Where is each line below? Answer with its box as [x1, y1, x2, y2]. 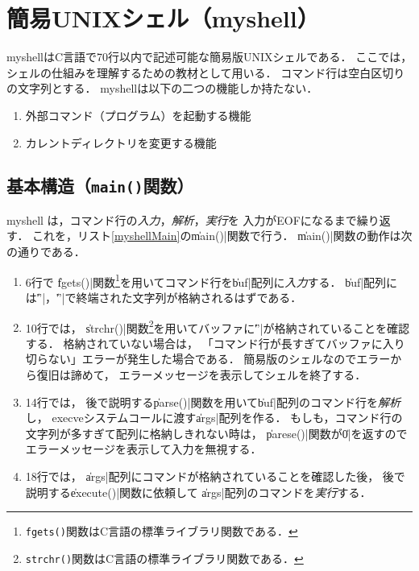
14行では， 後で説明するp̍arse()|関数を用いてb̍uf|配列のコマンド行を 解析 [25, 393, 401, 410]
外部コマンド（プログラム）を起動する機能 [25, 106, 251, 123]
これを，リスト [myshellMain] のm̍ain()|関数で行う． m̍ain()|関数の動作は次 [32, 227, 413, 244]
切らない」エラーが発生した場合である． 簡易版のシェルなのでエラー [25, 350, 391, 367]
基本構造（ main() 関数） [6, 173, 194, 198]
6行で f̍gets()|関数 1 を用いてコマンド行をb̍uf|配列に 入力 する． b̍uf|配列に [25, 271, 398, 290]
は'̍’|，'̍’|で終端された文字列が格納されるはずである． [25, 288, 302, 305]
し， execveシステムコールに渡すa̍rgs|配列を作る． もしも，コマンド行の [25, 409, 403, 426]
